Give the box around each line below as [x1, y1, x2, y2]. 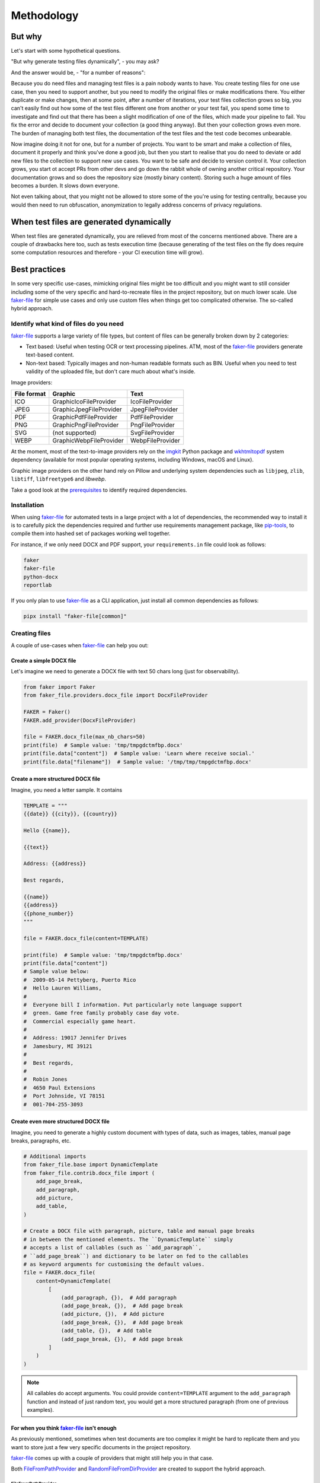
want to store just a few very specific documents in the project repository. [11, 1443, 191, 1450]
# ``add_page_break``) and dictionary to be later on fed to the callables [23, 1252, 249, 1259]
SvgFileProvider [130, 428, 175, 437]
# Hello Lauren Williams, [23, 985, 102, 992]
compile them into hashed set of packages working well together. [11, 530, 171, 537]
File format [14, 389, 46, 397]
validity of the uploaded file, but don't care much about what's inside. [25, 368, 196, 375]
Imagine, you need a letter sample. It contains [11, 786, 123, 793]
